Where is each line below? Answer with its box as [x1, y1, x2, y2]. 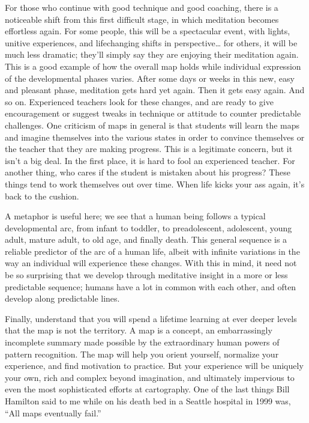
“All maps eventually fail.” [5, 406, 101, 419]
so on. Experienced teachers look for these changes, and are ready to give [5, 95, 274, 108]
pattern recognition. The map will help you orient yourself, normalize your [5, 347, 279, 360]
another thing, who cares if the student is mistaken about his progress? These [5, 166, 290, 178]
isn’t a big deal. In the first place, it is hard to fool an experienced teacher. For [5, 154, 295, 166]
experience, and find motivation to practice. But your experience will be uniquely [5, 359, 304, 372]
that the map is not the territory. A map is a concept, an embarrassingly [5, 324, 272, 336]
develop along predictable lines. [5, 292, 120, 305]
